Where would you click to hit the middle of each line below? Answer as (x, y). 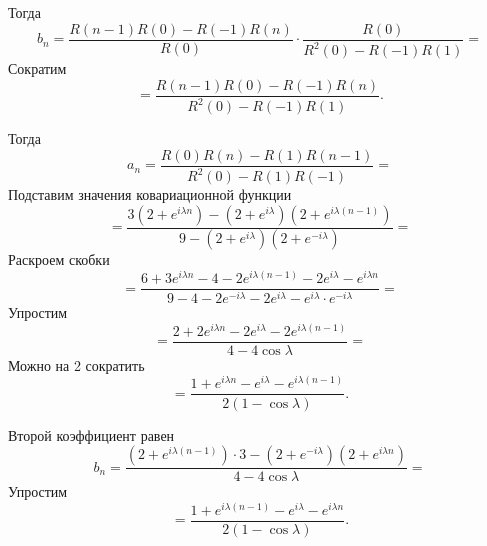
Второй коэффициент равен (91, 434)
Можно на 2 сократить (76, 364)
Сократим (37, 68)
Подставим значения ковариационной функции (150, 194)
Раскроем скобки (59, 259)
